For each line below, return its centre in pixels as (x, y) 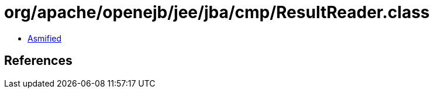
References (38, 61)
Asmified (45, 38)
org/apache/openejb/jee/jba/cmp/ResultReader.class (217, 12)
